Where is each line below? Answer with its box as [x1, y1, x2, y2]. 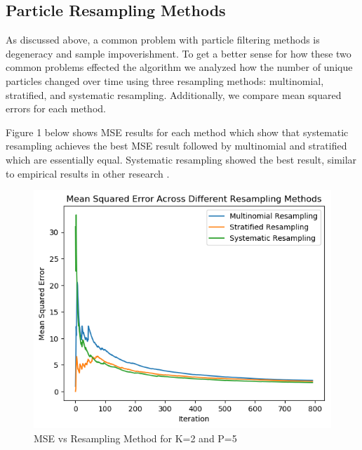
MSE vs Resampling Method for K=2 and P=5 [34, 431, 237, 446]
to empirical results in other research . [6, 166, 170, 180]
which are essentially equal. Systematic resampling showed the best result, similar [6, 152, 357, 166]
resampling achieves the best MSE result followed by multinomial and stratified [6, 138, 347, 153]
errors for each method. [6, 101, 106, 116]
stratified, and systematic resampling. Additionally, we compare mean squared [6, 87, 342, 102]
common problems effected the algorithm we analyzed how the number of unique [6, 60, 353, 74]
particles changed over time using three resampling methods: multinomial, [6, 73, 324, 88]
